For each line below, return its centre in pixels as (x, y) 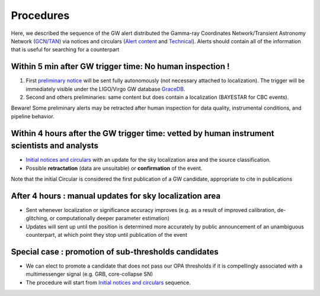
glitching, (37, 218)
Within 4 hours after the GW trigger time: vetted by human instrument (143, 133)
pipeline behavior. (33, 116)
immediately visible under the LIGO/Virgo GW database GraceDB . (105, 89)
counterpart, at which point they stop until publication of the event (107, 235)
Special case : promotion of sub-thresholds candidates (115, 252)
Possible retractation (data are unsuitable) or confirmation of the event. (114, 168)
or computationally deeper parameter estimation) (110, 218)
